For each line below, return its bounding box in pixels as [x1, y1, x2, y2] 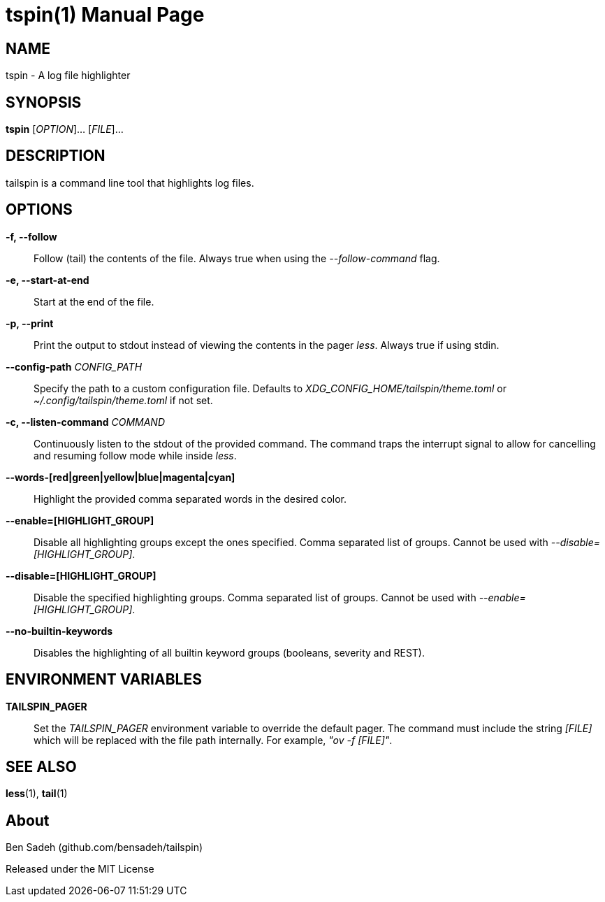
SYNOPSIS [6, 93, 82, 111]
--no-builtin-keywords [6, 624, 113, 637]
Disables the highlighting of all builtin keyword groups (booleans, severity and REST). [34, 646, 425, 659]
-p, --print [6, 317, 54, 329]
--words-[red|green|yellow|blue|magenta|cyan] [6, 471, 235, 483]
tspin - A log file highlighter [6, 69, 131, 82]
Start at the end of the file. [34, 295, 154, 308]
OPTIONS [6, 201, 73, 219]
